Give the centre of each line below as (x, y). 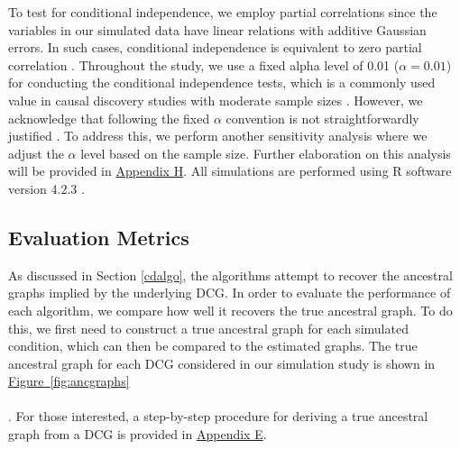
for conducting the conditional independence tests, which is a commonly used (222, 82)
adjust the (36, 153)
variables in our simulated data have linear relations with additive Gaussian (217, 29)
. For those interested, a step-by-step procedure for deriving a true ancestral (218, 416)
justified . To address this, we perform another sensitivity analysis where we (218, 136)
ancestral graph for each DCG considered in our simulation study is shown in (222, 363)
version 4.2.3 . (46, 188)
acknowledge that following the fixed (109, 118)
